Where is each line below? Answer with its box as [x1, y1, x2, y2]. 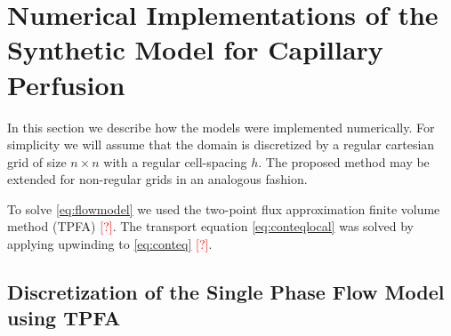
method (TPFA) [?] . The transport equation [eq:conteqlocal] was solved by [7, 217, 414, 236]
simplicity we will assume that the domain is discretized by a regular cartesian [7, 135, 435, 154]
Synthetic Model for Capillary [7, 31, 383, 68]
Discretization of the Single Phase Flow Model [7, 278, 445, 306]
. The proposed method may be [258, 152, 430, 171]
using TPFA [7, 304, 121, 332]
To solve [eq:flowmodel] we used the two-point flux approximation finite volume [7, 199, 440, 218]
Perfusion [7, 66, 125, 102]
